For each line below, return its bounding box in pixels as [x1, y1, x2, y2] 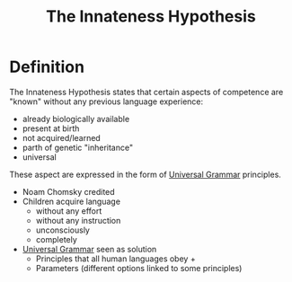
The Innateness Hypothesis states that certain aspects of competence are [9, 86, 284, 97]
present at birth [22, 123, 80, 134]
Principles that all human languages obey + [35, 253, 196, 264]
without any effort [35, 205, 102, 216]
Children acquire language [22, 196, 121, 207]
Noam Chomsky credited [22, 186, 115, 197]
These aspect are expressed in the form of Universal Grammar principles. [9, 169, 281, 180]
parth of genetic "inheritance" [22, 142, 133, 153]
